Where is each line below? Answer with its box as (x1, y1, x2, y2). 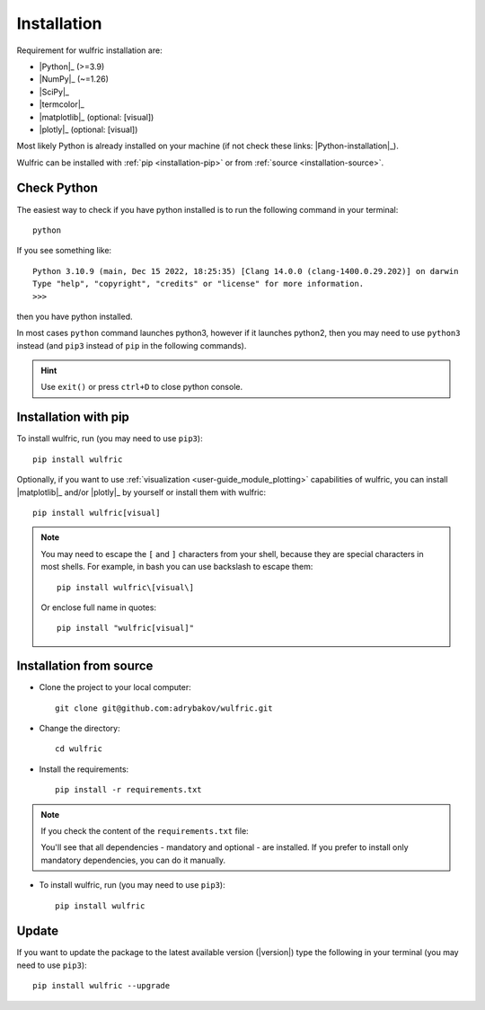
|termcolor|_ (39, 99, 84, 110)
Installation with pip (16, 410, 130, 425)
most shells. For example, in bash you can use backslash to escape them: (40, 562, 313, 572)
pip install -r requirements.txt (55, 784, 202, 795)
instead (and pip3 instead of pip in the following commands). (16, 340, 247, 350)
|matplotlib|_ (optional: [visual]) (39, 111, 154, 122)
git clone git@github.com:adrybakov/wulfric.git (55, 703, 273, 713)
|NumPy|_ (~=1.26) (39, 74, 110, 84)
